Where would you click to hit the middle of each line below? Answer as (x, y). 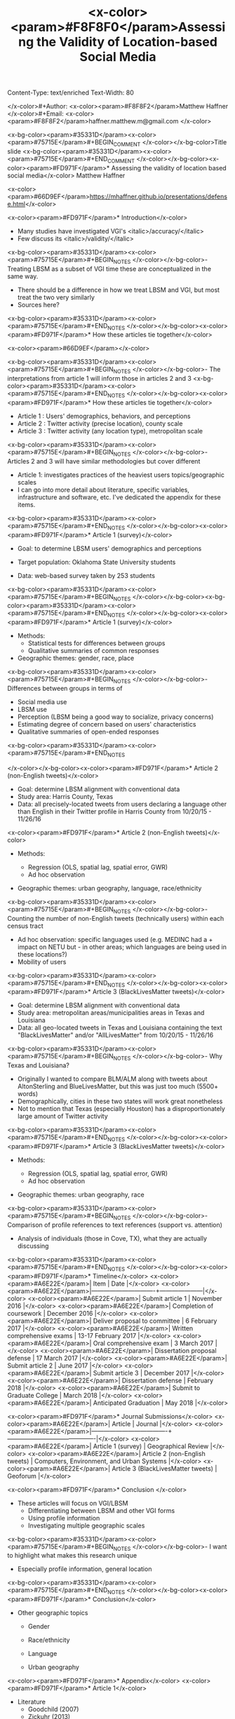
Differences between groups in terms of (65, 688)
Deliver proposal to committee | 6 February (155, 1321)
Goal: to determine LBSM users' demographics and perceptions (109, 548)
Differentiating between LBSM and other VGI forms (101, 1510)
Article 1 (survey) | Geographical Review (151, 1446)
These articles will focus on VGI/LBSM (73, 1503)
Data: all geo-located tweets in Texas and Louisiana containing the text (120, 1027)
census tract (25, 926)
